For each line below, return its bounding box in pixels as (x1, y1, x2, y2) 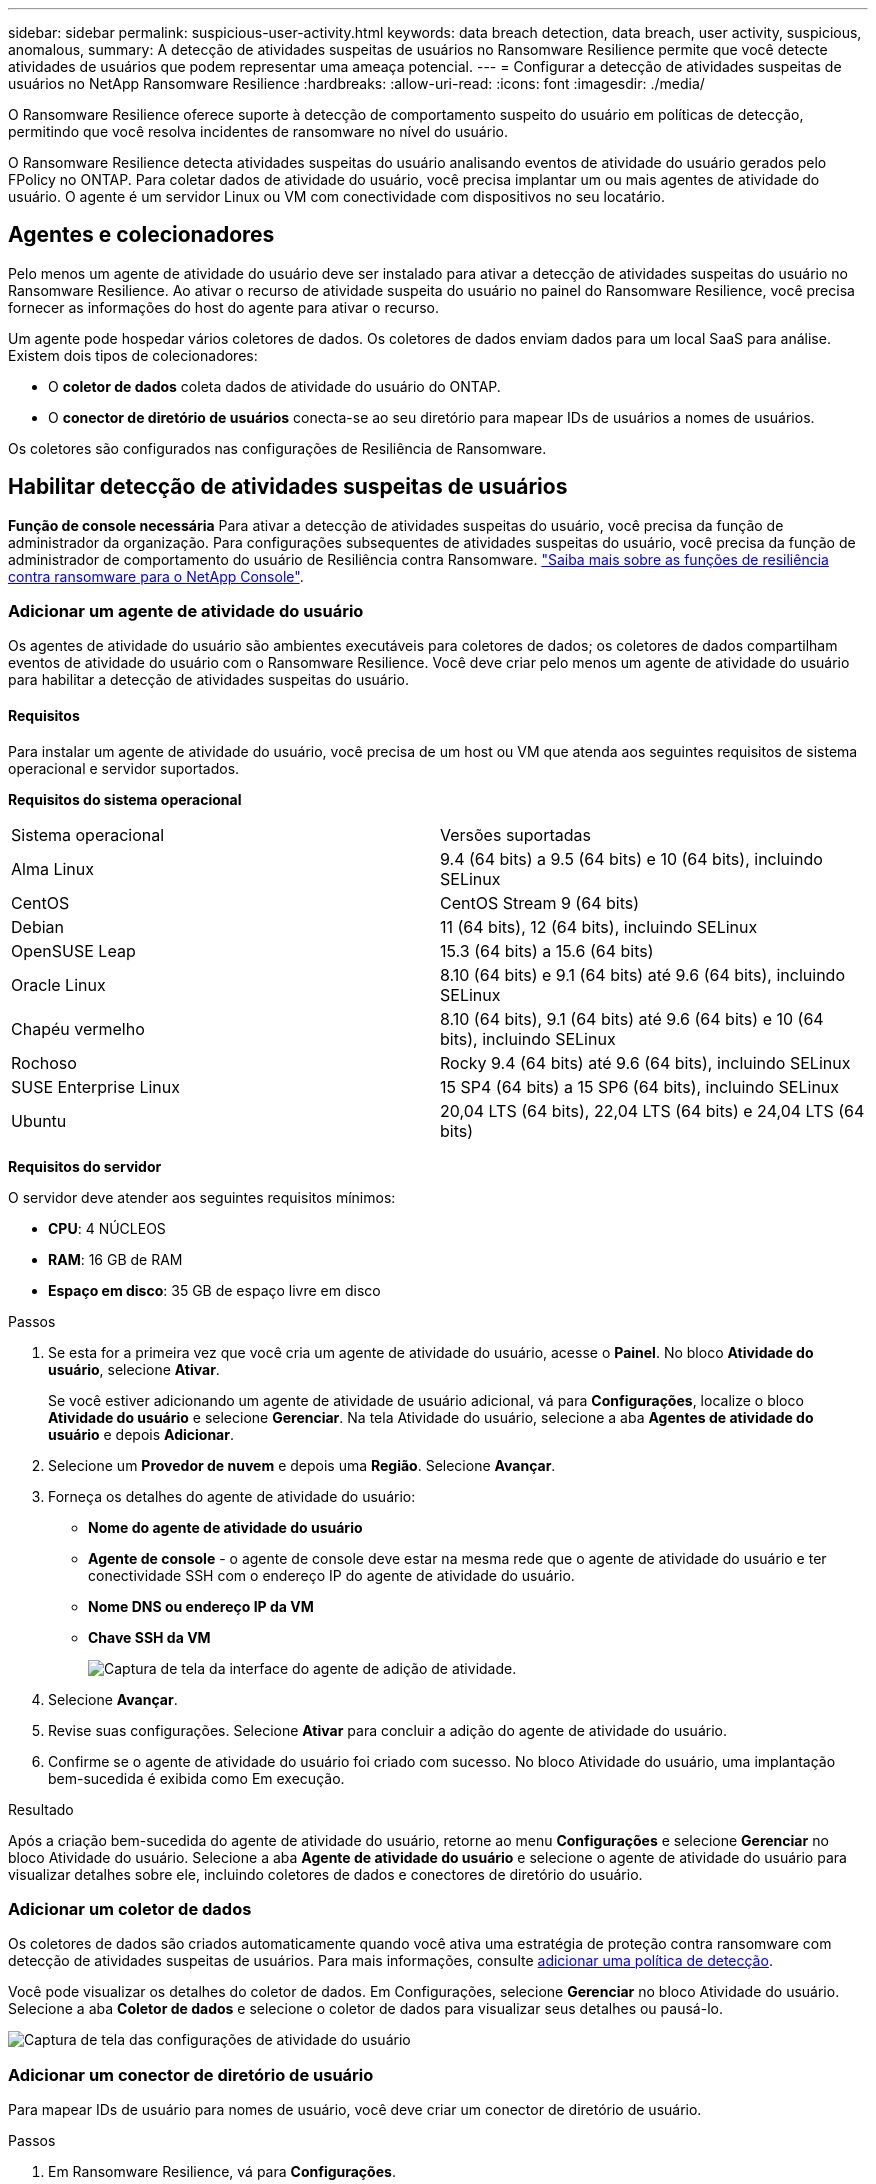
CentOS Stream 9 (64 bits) (440, 892, 639, 913)
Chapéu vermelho (11, 1018, 145, 1039)
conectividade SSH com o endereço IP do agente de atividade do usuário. (88, 1566, 575, 1584)
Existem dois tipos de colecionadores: (8, 346, 258, 364)
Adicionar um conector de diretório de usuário (8, 2064, 374, 2085)
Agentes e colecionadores (8, 222, 275, 248)
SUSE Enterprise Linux (11, 1076, 180, 1097)
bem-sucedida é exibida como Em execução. (48, 1769, 345, 1787)
